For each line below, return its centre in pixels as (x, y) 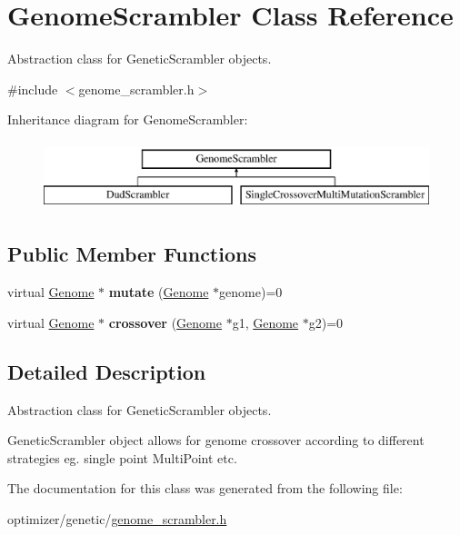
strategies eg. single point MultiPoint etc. (122, 457)
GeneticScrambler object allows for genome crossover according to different (216, 440)
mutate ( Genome (159, 292)
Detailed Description (107, 371)
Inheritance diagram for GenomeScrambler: (128, 119)
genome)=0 (251, 292)
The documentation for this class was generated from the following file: (205, 488)
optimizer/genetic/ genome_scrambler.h (117, 519)
